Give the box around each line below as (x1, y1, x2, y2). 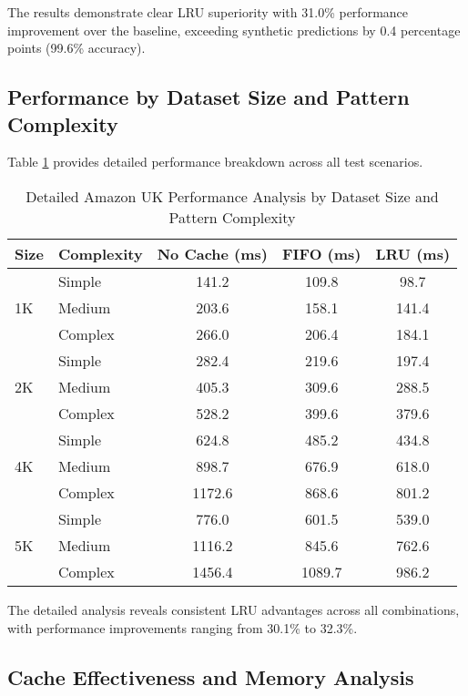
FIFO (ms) (282, 242, 361, 264)
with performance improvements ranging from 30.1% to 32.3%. (7, 618, 358, 637)
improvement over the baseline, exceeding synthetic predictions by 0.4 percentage (7, 20, 461, 39)
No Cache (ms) (157, 242, 269, 264)
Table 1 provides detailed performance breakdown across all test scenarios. (7, 152, 423, 171)
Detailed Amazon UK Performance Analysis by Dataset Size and (25, 185, 439, 207)
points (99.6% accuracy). (7, 38, 146, 57)
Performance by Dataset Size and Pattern (7, 83, 410, 111)
